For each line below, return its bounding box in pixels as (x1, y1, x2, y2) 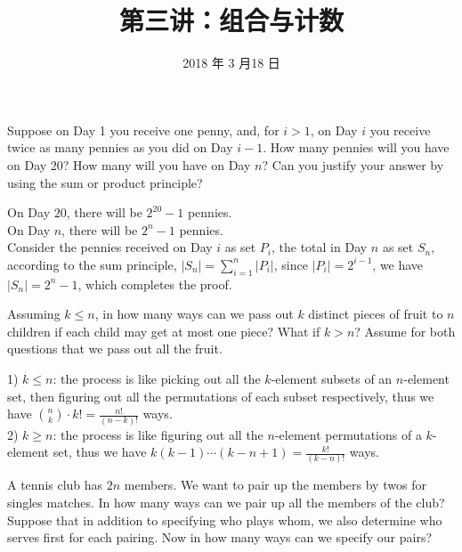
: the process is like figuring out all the (53, 425, 263, 443)
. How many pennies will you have (263, 138, 450, 157)
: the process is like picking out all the (53, 369, 261, 388)
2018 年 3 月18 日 (182, 53, 280, 72)
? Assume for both (354, 321, 456, 340)
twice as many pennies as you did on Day (7, 138, 233, 157)
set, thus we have (53, 442, 147, 461)
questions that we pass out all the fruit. (7, 339, 223, 358)
